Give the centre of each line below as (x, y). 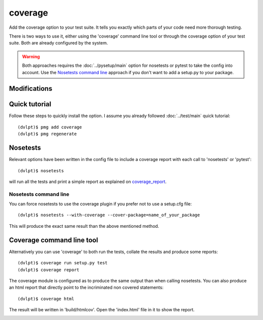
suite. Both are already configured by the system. (58, 43)
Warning (31, 57)
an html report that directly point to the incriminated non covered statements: (86, 287)
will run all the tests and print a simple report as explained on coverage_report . (88, 181)
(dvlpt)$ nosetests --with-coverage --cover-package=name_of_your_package (109, 215)
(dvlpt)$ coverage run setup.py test (63, 263)
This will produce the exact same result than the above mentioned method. (84, 226)
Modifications (31, 89)
